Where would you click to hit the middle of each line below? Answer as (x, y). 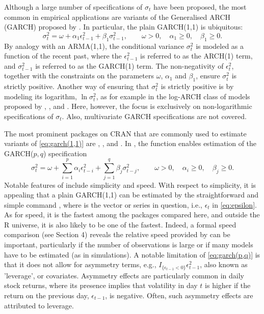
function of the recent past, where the (63, 56)
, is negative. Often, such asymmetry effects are (179, 295)
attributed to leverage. (39, 305)
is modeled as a (220, 46)
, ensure (208, 76)
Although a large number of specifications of (73, 7)
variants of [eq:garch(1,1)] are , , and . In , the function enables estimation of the (130, 143)
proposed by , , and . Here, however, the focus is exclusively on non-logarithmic (128, 106)
